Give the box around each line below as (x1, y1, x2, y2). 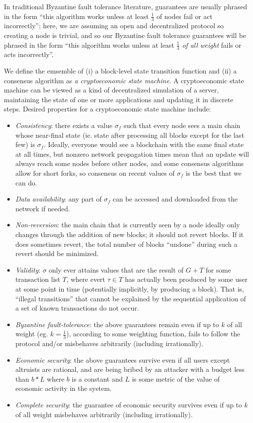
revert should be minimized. (15, 248, 99, 258)
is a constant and (72, 373, 123, 384)
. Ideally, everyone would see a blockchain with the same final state (44, 139, 244, 149)
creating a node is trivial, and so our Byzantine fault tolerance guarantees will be (4, 30, 246, 40)
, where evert (66, 274, 106, 284)
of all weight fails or (182, 39, 241, 50)
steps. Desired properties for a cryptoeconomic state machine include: (4, 104, 211, 114)
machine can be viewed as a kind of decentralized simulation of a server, (4, 85, 219, 95)
